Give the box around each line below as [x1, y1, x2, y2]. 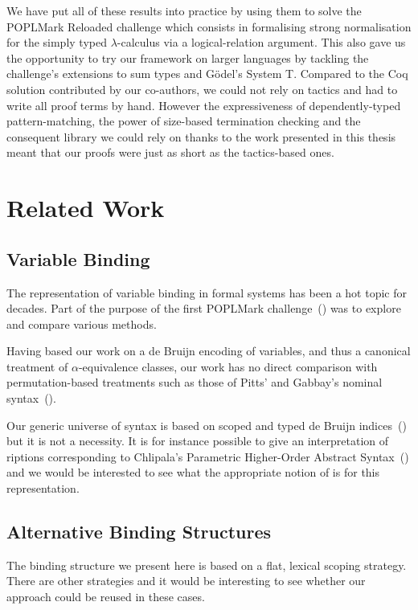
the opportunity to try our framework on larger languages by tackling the [6, 49, 369, 66]
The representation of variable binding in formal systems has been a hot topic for [6, 284, 407, 301]
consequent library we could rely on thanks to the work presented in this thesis [6, 128, 396, 145]
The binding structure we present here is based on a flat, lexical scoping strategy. [6, 556, 407, 573]
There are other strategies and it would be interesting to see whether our [6, 572, 366, 589]
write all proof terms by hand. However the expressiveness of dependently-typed [6, 96, 401, 113]
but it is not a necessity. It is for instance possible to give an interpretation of [6, 432, 389, 449]
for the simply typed [6, 34, 107, 51]
